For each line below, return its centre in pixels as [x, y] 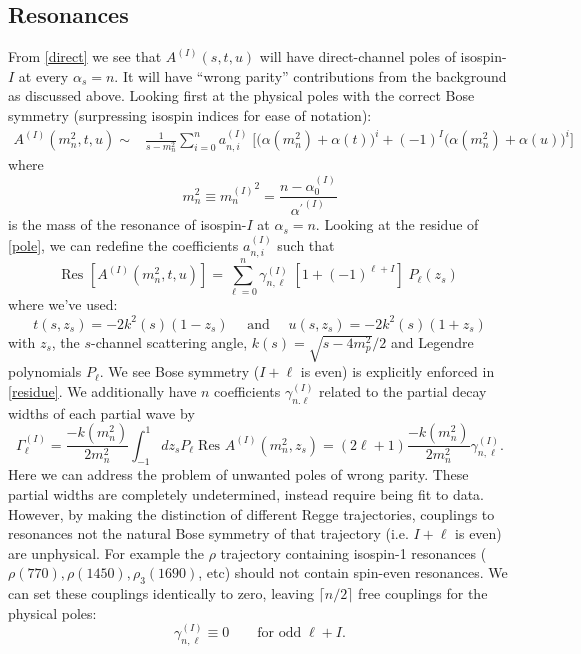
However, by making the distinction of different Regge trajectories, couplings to [251, 513]
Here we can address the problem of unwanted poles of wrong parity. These [238, 474]
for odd [279, 632]
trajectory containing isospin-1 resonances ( [353, 552]
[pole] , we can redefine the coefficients [123, 244]
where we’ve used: [63, 304]
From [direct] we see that [85, 56]
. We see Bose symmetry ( [179, 371]
